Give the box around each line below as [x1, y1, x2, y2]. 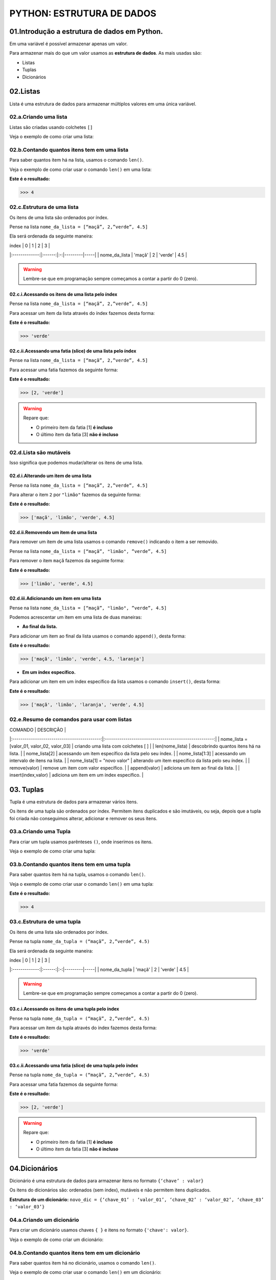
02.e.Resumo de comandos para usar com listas [9, 716, 132, 723]
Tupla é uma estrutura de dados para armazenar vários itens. [9, 799, 138, 805]
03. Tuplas [9, 785, 44, 794]
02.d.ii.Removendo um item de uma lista [9, 529, 97, 535]
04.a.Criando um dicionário [9, 1217, 79, 1224]
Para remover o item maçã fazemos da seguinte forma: [9, 558, 125, 564]
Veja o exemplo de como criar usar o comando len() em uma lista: [9, 166, 152, 173]
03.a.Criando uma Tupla [9, 828, 71, 835]
